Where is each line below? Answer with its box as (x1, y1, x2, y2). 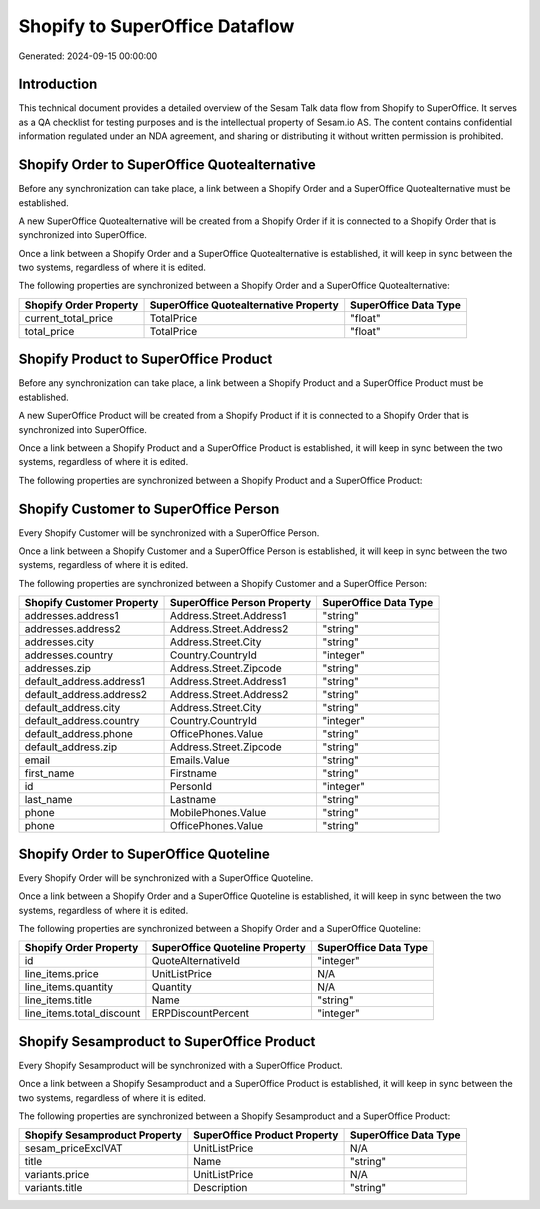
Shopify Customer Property (24, 596, 159, 610)
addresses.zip (24, 661, 92, 675)
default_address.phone (24, 727, 134, 741)
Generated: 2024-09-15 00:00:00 (18, 50, 158, 62)
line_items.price (24, 967, 99, 981)
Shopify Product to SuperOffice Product (18, 351, 273, 368)
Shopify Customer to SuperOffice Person (18, 500, 280, 517)
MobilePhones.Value (169, 806, 267, 820)
